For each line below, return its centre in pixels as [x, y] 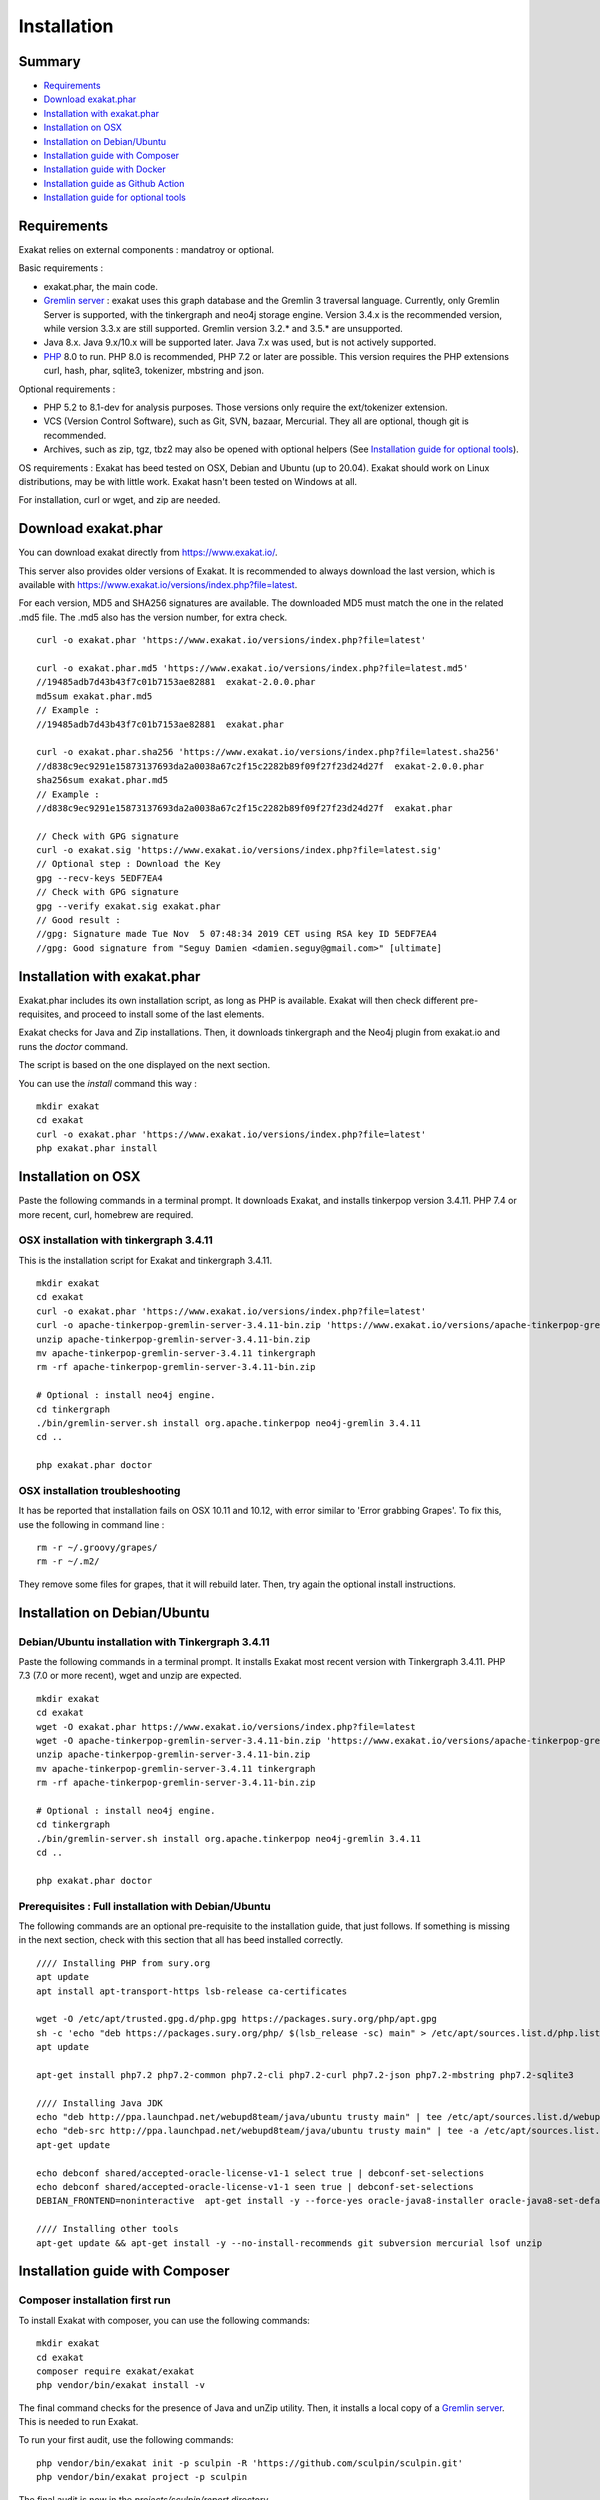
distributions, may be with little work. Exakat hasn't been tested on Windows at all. [188, 481]
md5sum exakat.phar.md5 [94, 696]
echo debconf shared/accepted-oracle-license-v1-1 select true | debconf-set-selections [260, 2173]
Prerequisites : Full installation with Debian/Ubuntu [144, 1906]
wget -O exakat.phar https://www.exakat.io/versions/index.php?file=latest [226, 1726]
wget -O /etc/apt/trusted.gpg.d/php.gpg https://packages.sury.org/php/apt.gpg [236, 2019]
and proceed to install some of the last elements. [164, 1014]
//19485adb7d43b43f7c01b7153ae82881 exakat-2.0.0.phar [176, 682]
